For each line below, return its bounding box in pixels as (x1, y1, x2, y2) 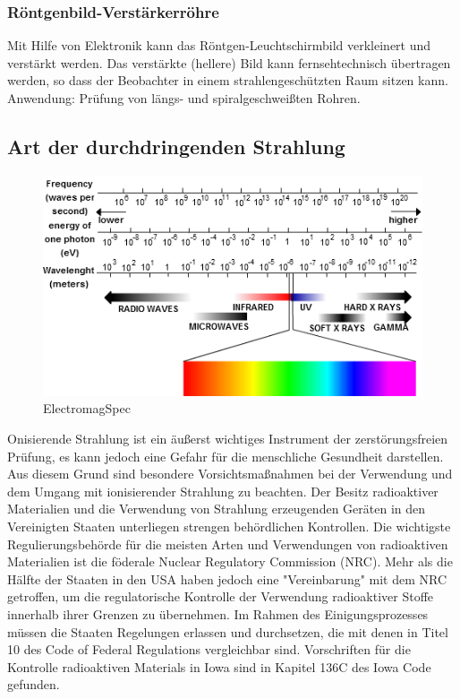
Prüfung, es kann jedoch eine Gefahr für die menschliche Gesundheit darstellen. (7, 446, 444, 465)
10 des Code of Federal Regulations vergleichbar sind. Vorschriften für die (7, 640, 411, 659)
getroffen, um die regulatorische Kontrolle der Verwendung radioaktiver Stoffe (7, 587, 434, 606)
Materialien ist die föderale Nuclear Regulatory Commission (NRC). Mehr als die (7, 552, 453, 571)
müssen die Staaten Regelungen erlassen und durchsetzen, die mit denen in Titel (7, 622, 448, 641)
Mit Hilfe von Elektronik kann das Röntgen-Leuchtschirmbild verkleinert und (7, 36, 431, 55)
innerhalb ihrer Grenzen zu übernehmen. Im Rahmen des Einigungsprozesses (7, 604, 429, 623)
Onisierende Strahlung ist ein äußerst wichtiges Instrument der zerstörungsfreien (7, 428, 448, 447)
